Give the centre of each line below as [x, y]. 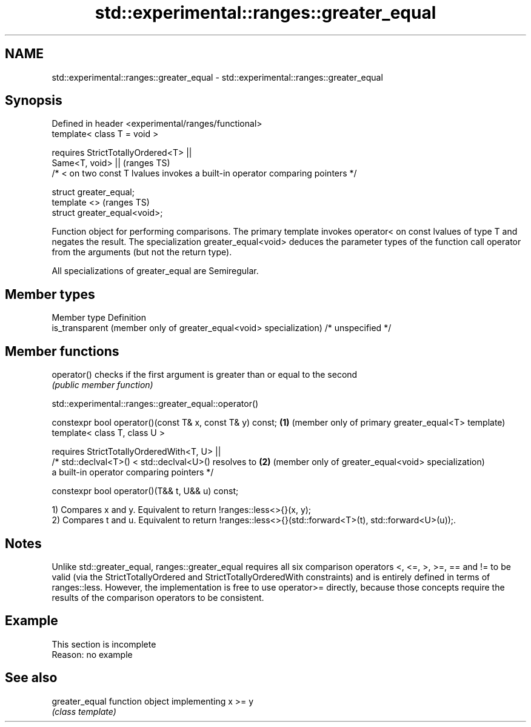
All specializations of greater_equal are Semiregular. [155, 271]
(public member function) [102, 385]
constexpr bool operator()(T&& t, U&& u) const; [145, 491]
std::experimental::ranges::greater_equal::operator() [155, 404]
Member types [50, 294]
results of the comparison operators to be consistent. [158, 597]
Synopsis [34, 101]
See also [31, 678]
